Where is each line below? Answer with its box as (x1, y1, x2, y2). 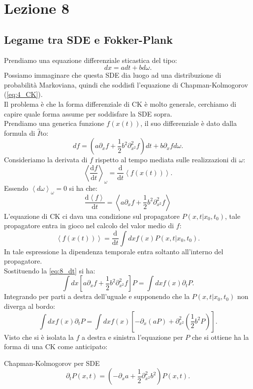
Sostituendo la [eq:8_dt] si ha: (4, 265, 95, 275)
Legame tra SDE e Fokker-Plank (4, 31, 173, 47)
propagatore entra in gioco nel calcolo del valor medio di (4, 220, 174, 231)
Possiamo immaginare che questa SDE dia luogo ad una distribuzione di (4, 70, 221, 80)
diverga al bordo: (4, 301, 55, 311)
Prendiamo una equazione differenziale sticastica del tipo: (4, 55, 177, 65)
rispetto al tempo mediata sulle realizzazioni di (95, 154, 237, 165)
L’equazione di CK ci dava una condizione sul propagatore (4, 210, 180, 221)
